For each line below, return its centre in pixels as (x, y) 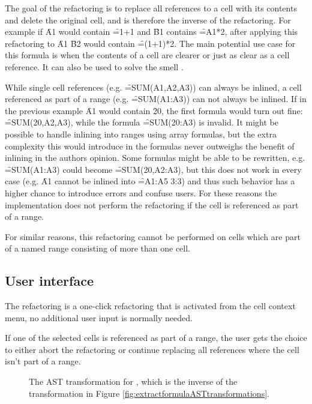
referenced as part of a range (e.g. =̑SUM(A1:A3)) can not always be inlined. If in (156, 99)
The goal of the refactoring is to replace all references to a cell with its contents (151, 8)
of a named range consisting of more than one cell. (97, 248)
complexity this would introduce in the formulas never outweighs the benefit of (150, 146)
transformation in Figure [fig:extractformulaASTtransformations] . (149, 393)
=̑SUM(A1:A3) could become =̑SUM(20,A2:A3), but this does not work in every (153, 169)
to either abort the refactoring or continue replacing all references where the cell (152, 349)
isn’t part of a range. (43, 361)
